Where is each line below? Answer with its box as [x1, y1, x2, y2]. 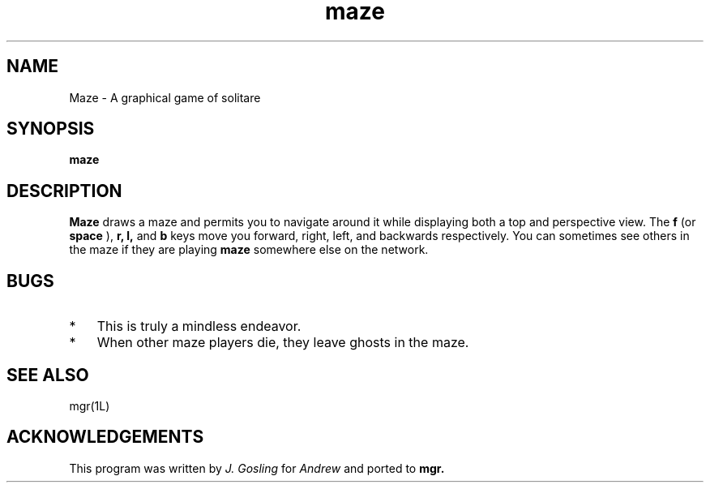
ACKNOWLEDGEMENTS [6, 427, 204, 448]
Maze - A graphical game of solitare [69, 90, 261, 105]
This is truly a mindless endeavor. [96, 318, 302, 335]
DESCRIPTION [6, 180, 122, 201]
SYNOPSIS [6, 118, 95, 139]
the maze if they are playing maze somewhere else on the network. [69, 242, 429, 257]
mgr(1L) [69, 398, 110, 413]
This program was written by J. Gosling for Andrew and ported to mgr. [69, 461, 445, 475]
